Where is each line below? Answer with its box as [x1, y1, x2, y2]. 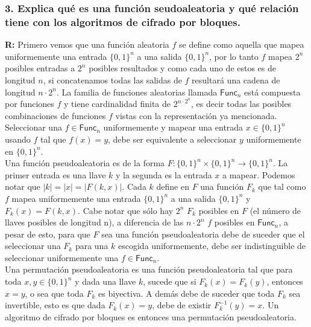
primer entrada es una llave [5, 168, 106, 181]
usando [5, 132, 31, 145]
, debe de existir [152, 299, 212, 311]
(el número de [250, 204, 301, 216]
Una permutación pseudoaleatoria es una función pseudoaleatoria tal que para [5, 263, 293, 276]
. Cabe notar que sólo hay [78, 204, 174, 216]
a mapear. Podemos [222, 168, 295, 181]
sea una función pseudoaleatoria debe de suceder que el [101, 227, 305, 240]
